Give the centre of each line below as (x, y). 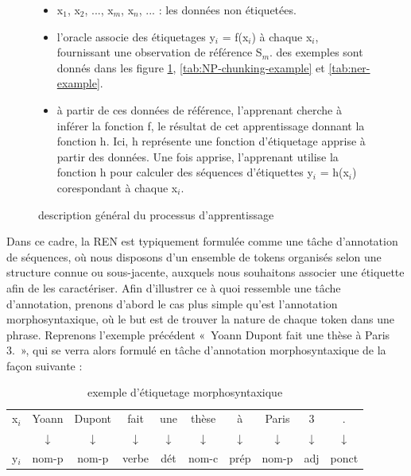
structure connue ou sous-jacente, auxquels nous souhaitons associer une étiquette (205, 272)
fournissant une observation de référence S (159, 52)
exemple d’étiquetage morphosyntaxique (185, 392)
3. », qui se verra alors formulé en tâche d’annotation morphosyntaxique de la (196, 350)
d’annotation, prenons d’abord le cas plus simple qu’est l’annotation (172, 303)
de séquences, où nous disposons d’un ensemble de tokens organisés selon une (194, 256)
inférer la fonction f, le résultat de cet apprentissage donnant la (211, 125)
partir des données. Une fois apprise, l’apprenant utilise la (198, 156)
